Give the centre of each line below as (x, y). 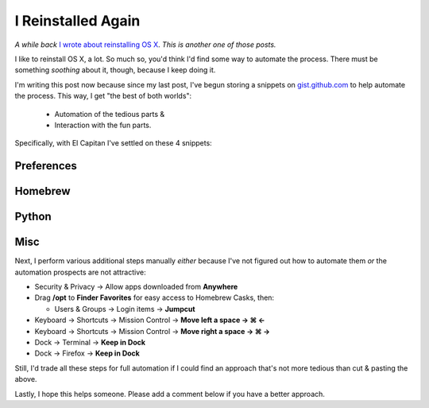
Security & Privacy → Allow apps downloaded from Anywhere (136, 287)
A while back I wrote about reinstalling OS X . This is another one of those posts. (145, 45)
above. (26, 379)
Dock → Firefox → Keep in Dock (87, 353)
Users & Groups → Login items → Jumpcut (125, 309)
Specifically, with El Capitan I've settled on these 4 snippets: (113, 143)
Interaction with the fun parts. (103, 125)
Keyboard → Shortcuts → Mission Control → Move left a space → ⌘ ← (150, 320)
